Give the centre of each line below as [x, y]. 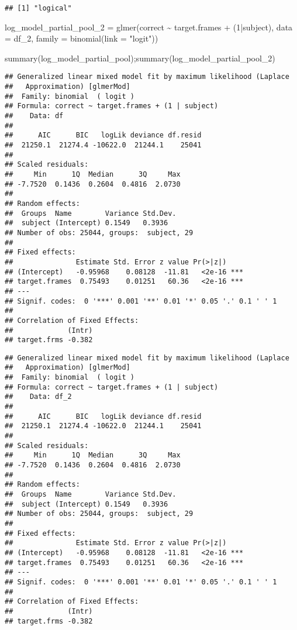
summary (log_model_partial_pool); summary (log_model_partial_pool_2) [140, 58]
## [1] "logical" [38, 8]
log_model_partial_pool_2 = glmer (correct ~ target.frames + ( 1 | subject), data [149, 27]
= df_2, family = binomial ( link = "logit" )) [82, 38]
